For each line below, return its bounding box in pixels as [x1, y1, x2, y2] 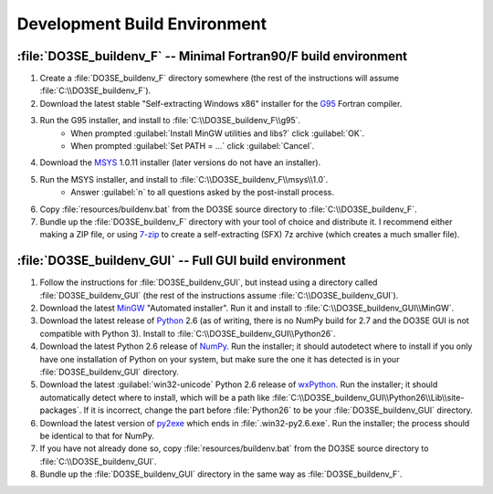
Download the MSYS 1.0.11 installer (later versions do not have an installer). [39, 157, 321, 168]
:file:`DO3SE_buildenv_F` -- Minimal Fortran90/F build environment [16, 48, 408, 64]
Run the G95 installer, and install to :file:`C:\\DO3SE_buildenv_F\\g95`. [39, 115, 301, 126]
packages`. [39, 405, 82, 415]
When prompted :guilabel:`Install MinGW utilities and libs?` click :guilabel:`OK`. [70, 128, 365, 139]
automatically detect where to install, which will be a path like [39, 392, 270, 403]
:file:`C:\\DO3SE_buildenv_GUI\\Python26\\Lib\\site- [271, 392, 465, 403]
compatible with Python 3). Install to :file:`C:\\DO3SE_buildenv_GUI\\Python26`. [39, 328, 336, 339]
